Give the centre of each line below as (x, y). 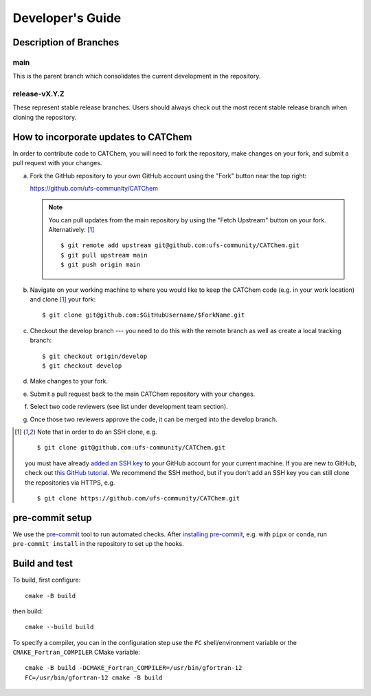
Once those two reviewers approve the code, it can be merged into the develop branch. (154, 419)
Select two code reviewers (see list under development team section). (129, 407)
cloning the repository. (45, 117)
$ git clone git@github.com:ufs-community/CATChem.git (131, 448)
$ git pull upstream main (104, 255)
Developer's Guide (67, 18)
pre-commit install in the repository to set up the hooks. (99, 544)
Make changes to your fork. (69, 381)
